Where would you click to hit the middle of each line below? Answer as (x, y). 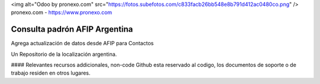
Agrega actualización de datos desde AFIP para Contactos (82, 43)
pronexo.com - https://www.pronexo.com (62, 12)
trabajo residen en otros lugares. (51, 73)
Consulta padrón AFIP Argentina (72, 29)
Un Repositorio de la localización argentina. (64, 54)
